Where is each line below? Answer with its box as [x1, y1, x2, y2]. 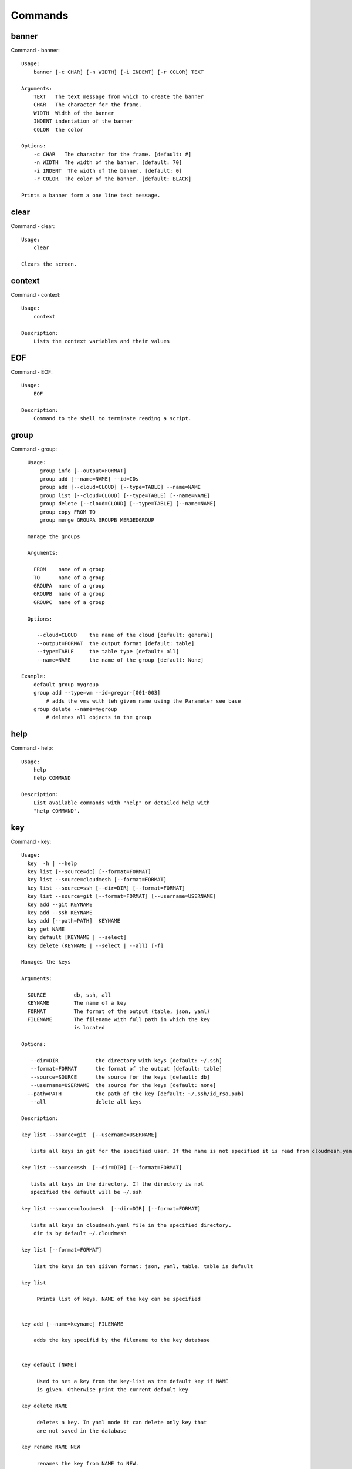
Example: [21, 673, 46, 680]
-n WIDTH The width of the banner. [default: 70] [33, 159, 182, 166]
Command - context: [11, 291, 61, 299]
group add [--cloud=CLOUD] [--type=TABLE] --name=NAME [39, 484, 201, 491]
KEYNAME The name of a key [27, 1000, 127, 1007]
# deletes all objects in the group [46, 714, 152, 721]
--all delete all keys [30, 1098, 142, 1105]
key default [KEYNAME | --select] [27, 934, 127, 941]
